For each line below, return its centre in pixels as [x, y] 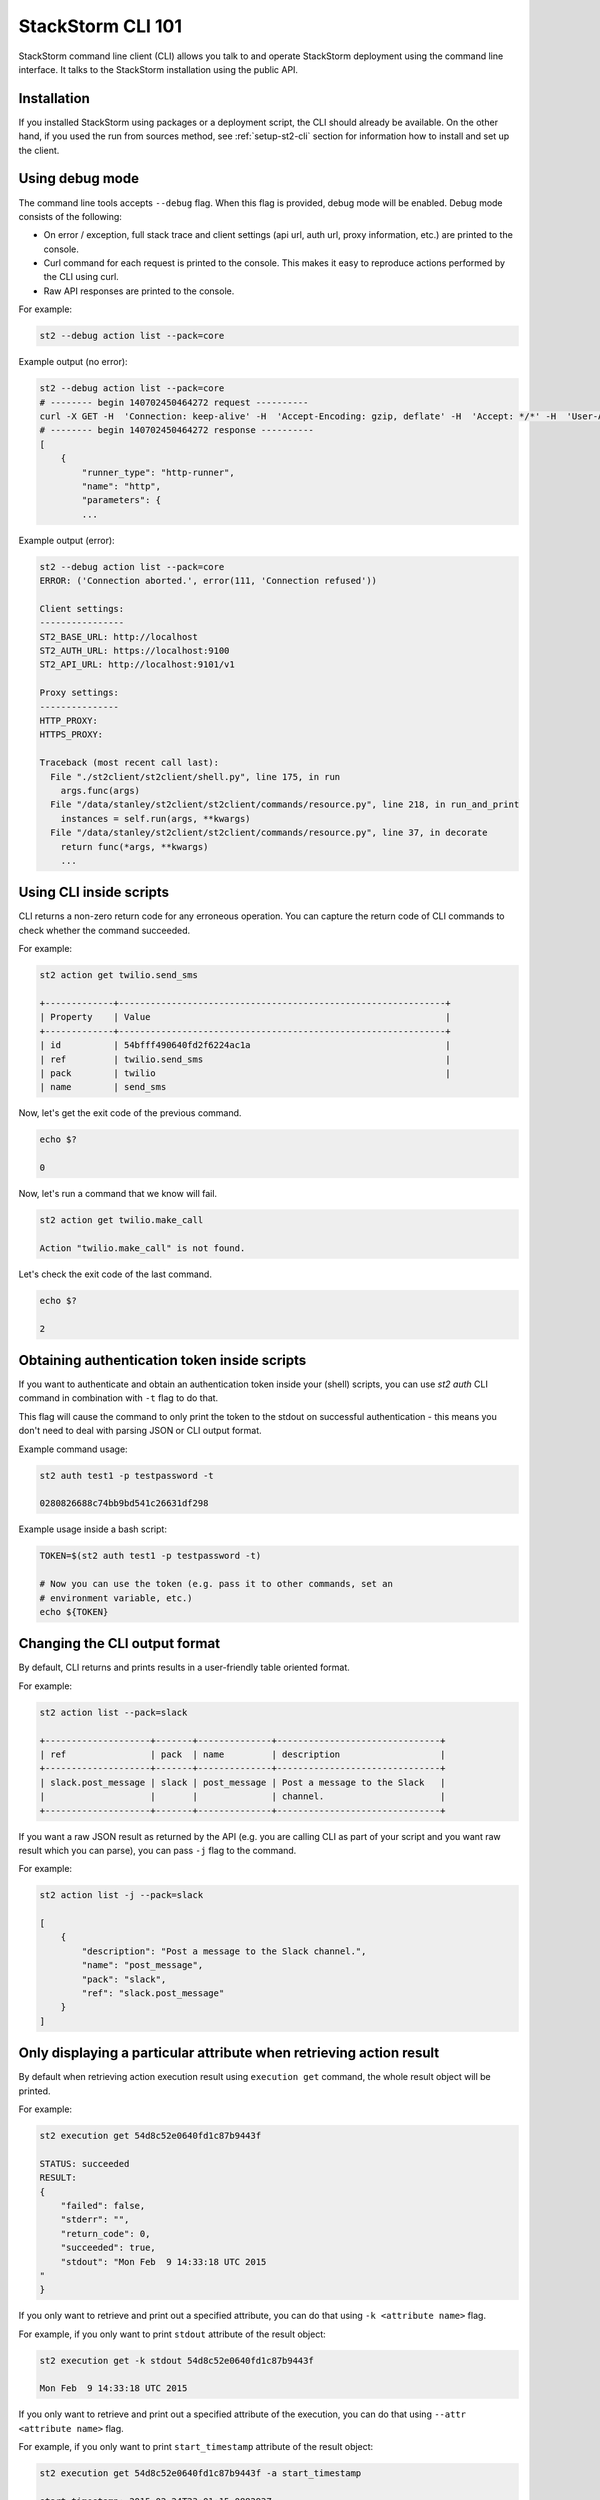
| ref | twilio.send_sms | [245, 1059]
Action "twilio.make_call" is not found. [142, 1248]
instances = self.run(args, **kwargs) [155, 818]
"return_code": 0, [105, 2233]
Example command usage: [73, 1449]
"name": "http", [121, 486]
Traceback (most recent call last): [129, 763]
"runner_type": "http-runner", [158, 472]
